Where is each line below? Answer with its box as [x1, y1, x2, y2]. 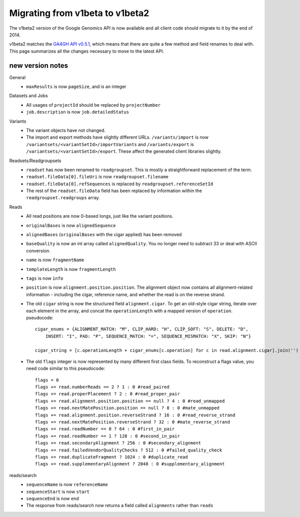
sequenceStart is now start [26, 488, 90, 494]
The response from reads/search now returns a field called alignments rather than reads [26, 502, 213, 508]
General [9, 74, 26, 80]
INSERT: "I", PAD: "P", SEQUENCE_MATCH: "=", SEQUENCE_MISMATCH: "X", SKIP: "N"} [45, 333, 251, 339]
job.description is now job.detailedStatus [26, 109, 129, 115]
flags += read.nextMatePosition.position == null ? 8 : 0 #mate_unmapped [35, 405, 220, 411]
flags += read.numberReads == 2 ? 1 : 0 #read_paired [35, 384, 169, 390]
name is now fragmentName [26, 257, 84, 263]
